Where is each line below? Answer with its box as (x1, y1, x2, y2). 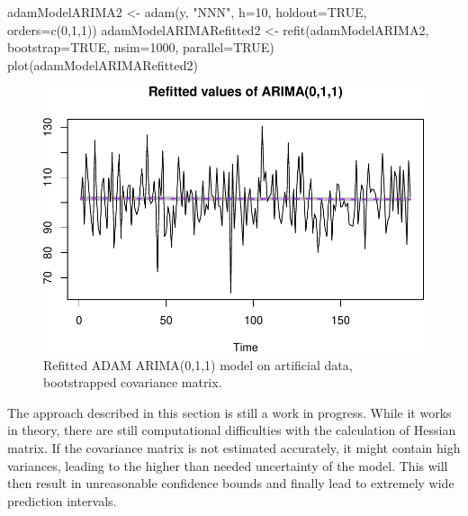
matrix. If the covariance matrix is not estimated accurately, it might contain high (7, 439, 461, 457)
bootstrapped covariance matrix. (43, 373, 222, 392)
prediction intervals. (7, 491, 117, 510)
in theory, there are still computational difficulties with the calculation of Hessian (7, 421, 456, 439)
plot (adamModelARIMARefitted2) (7, 55, 198, 74)
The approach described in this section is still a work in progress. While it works (7, 403, 452, 421)
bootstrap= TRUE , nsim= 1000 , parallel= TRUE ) (7, 38, 274, 57)
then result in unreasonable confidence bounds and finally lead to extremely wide (7, 474, 454, 493)
